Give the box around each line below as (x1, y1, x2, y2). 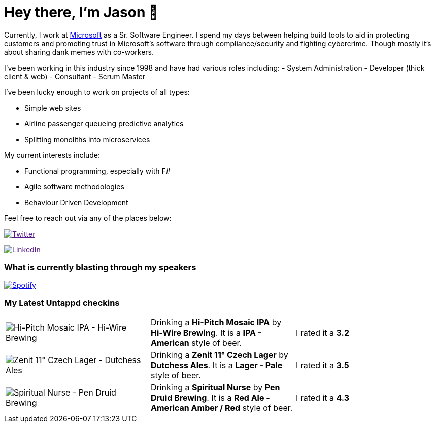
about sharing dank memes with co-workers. (4, 47, 154, 56)
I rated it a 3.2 (295, 327, 349, 338)
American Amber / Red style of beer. (150, 403, 293, 413)
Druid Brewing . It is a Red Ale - (150, 392, 270, 403)
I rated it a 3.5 (295, 360, 349, 371)
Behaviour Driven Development (24, 198, 128, 207)
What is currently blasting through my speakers (4, 262, 196, 273)
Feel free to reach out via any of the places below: (4, 213, 172, 222)
